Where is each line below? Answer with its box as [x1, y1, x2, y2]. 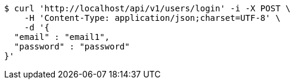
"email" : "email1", [14, 32, 110, 42]
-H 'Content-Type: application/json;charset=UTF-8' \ [24, 13, 281, 23]
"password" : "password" [14, 42, 130, 51]
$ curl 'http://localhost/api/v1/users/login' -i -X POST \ [4, 4, 291, 13]
